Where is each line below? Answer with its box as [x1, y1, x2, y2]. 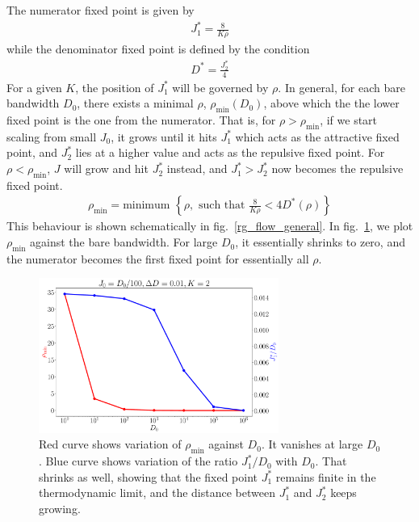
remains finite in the [275, 468, 376, 485]
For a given [6, 78, 62, 95]
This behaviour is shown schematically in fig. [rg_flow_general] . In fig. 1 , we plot [6, 217, 413, 234]
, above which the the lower [263, 95, 400, 112]
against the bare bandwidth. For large [30, 234, 218, 250]
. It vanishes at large [261, 436, 363, 453]
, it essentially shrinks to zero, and [235, 234, 405, 250]
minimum [123, 200, 170, 212]
